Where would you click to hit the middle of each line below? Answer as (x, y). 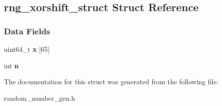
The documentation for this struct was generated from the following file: (111, 82)
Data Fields (27, 31)
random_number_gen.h (40, 98)
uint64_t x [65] (27, 49)
